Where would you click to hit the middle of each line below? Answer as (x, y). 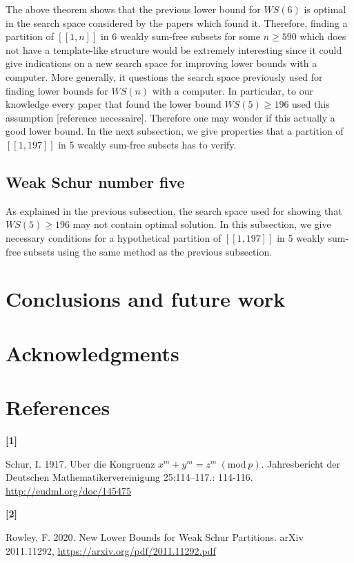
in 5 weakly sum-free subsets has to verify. (147, 144)
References (58, 407)
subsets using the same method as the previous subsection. (148, 251)
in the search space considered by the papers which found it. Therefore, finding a (177, 22)
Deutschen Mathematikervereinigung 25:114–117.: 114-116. (129, 477)
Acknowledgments (92, 353)
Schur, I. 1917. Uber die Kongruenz (80, 463)
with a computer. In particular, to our (233, 90)
